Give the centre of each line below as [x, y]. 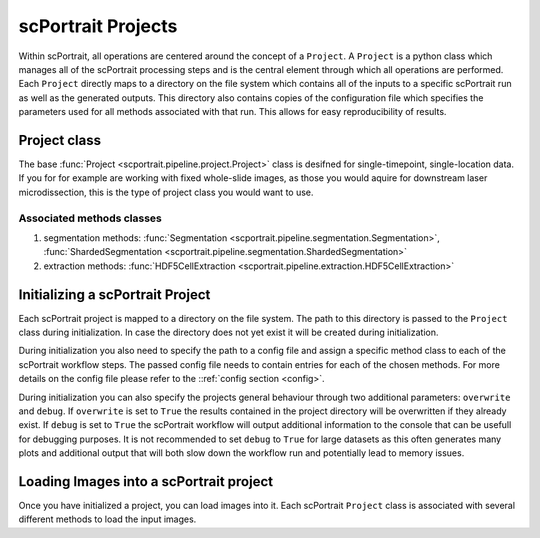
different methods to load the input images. [107, 519]
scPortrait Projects [98, 26]
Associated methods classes [90, 218]
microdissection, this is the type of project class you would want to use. [166, 192]
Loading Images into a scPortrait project [146, 481]
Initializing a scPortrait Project [114, 294]
